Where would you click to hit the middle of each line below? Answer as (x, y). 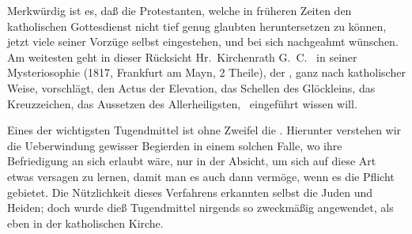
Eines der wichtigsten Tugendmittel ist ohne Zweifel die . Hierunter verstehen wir (204, 130)
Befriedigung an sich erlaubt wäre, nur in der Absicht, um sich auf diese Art (192, 161)
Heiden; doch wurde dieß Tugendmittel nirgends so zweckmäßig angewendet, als (200, 208)
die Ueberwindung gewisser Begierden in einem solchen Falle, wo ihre (175, 145)
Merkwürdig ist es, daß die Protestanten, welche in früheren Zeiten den (180, 10)
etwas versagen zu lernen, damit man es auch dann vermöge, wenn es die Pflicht (201, 176)
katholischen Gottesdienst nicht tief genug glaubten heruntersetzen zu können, (197, 26)
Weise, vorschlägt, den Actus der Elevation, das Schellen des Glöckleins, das (191, 87)
